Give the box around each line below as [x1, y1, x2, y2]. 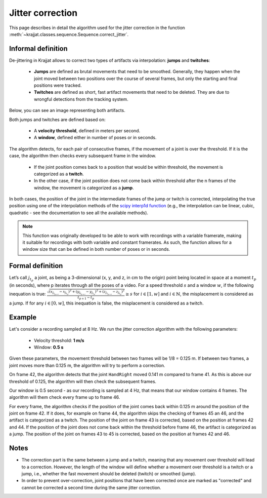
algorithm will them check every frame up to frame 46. [9, 394, 121, 400]
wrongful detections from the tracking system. [34, 96, 129, 102]
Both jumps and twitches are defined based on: [9, 116, 106, 122]
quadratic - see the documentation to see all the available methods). [9, 210, 148, 216]
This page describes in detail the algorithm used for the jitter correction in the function [9, 25, 185, 31]
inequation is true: [9, 291, 46, 297]
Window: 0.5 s [34, 344, 64, 350]
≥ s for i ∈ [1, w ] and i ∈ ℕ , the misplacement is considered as [125, 291, 254, 297]
